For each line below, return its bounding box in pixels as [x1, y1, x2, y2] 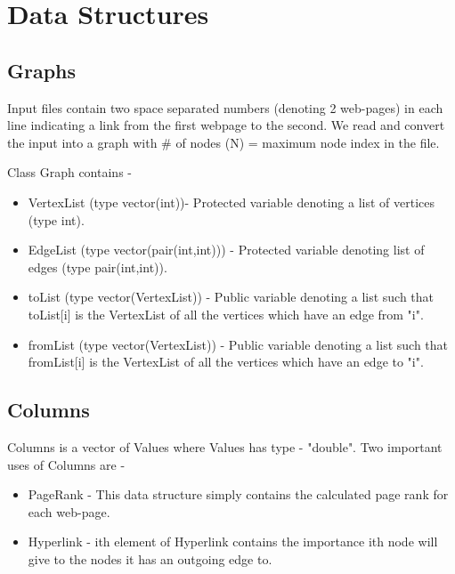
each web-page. [28, 502, 110, 521]
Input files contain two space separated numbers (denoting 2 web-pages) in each [7, 98, 443, 117]
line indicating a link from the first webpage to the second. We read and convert [7, 116, 445, 134]
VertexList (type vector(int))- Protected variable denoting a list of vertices [28, 192, 435, 211]
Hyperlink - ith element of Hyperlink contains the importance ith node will [28, 532, 438, 551]
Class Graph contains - [7, 163, 132, 182]
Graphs [7, 56, 77, 84]
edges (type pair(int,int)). [28, 257, 167, 276]
